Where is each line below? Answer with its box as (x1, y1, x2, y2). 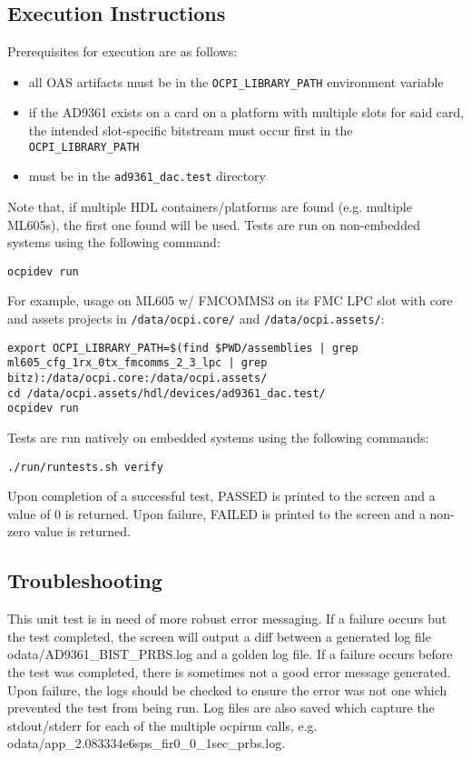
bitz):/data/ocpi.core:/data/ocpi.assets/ (7, 371, 268, 384)
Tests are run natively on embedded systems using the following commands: (7, 427, 429, 446)
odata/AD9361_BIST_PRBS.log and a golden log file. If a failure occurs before (7, 644, 453, 664)
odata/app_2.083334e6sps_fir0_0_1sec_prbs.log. (7, 734, 286, 753)
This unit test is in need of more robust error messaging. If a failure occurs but (7, 609, 447, 628)
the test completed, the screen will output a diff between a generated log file (7, 626, 431, 645)
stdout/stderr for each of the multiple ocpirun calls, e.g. (7, 715, 318, 734)
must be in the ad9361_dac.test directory (28, 166, 266, 185)
